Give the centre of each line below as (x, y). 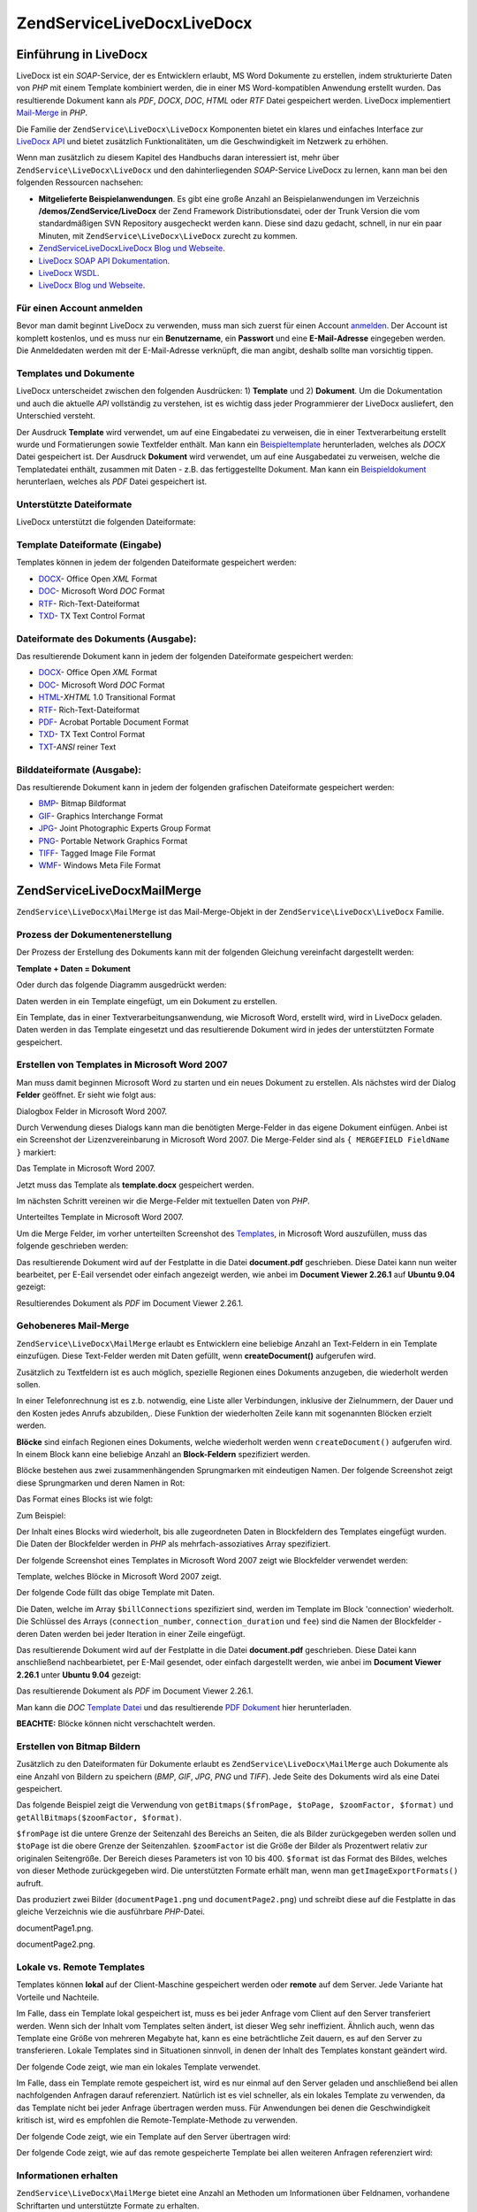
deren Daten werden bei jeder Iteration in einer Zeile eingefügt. (131, 1633)
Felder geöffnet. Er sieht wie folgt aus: (86, 1095)
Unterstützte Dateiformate (74, 504)
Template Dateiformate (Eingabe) (89, 545)
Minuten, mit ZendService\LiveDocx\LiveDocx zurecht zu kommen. (168, 235)
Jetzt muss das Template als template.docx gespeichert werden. (135, 1185)
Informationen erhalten (67, 2175)
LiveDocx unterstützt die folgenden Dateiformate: (106, 522)
